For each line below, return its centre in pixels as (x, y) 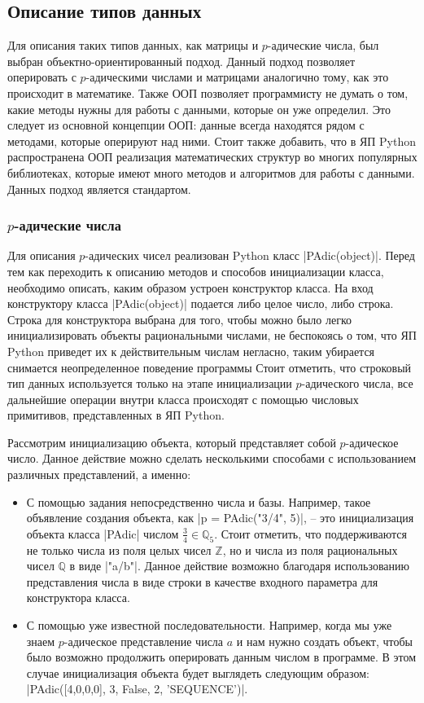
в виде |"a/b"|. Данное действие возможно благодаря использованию (239, 566)
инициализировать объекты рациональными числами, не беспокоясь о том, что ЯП (212, 335)
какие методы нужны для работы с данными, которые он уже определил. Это (199, 109)
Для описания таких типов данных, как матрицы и (133, 45)
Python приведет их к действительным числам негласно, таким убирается (191, 351)
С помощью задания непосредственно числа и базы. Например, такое (199, 501)
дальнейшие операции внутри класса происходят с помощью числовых (183, 399)
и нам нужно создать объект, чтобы (324, 641)
